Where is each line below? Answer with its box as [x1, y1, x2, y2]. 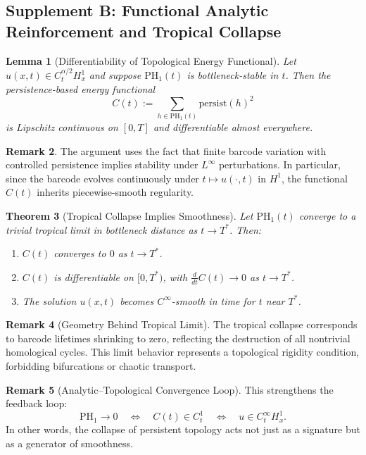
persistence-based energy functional [6, 81, 156, 96]
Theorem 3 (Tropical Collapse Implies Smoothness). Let [6, 208, 253, 223]
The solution [22, 293, 77, 308]
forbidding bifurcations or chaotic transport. [6, 358, 196, 373]
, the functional [282, 170, 348, 185]
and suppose [89, 68, 141, 82]
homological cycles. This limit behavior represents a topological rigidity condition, [6, 344, 360, 359]
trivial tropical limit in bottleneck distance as [6, 222, 198, 237]
